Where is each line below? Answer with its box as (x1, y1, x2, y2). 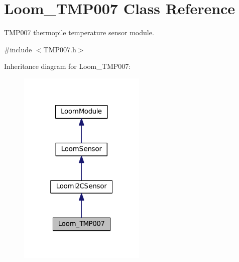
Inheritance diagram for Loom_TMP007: (4, 61, 131, 71)
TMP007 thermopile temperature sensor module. (4, 27, 154, 38)
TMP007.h (43, 44, 76, 54)
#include (4, 44, 32, 54)
